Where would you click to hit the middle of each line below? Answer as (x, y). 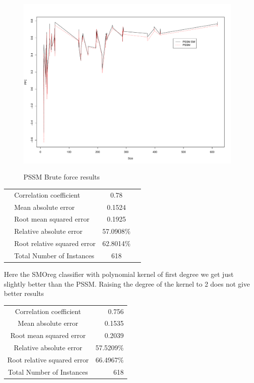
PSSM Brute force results (62, 177)
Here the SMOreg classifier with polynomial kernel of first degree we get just (119, 274)
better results (24, 293)
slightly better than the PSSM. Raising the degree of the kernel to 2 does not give (127, 283)
